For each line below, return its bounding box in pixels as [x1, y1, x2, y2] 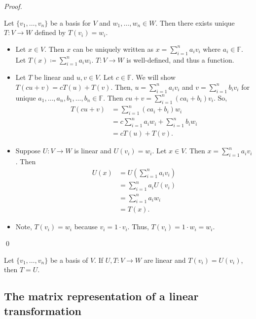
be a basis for [50, 17, 91, 28]
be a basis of [50, 254, 88, 265]
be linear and [34, 72, 74, 82]
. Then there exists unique [155, 17, 235, 28]
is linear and [74, 145, 111, 156]
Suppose [15, 145, 41, 156]
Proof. [4, 1, 22, 11]
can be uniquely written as [73, 43, 154, 54]
